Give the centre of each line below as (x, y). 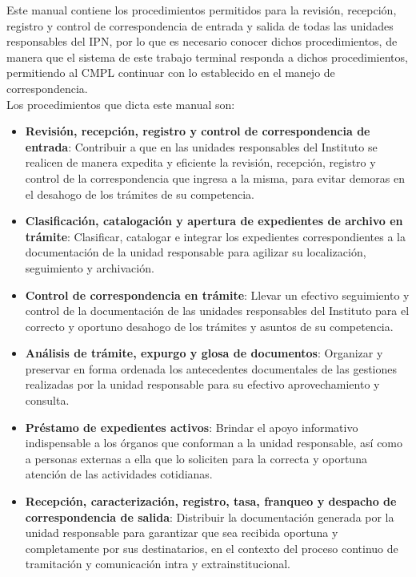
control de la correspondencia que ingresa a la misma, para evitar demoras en (215, 178)
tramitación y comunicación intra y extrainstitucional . (158, 564)
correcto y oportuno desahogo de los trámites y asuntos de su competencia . (209, 326)
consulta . (47, 400)
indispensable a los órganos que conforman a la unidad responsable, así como (214, 443)
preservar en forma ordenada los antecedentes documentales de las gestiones (211, 368)
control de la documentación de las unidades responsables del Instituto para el (217, 311)
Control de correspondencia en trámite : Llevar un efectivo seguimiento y (217, 295)
